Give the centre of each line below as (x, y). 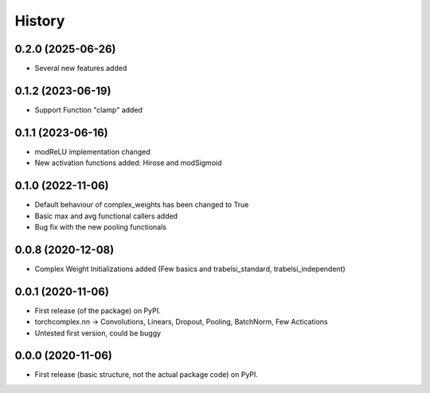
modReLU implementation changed (92, 151)
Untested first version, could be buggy (98, 333)
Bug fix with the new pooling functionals (101, 226)
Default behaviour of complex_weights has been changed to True (142, 205)
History (40, 21)
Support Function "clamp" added (89, 110)
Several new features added (81, 69)
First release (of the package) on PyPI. (98, 310)
